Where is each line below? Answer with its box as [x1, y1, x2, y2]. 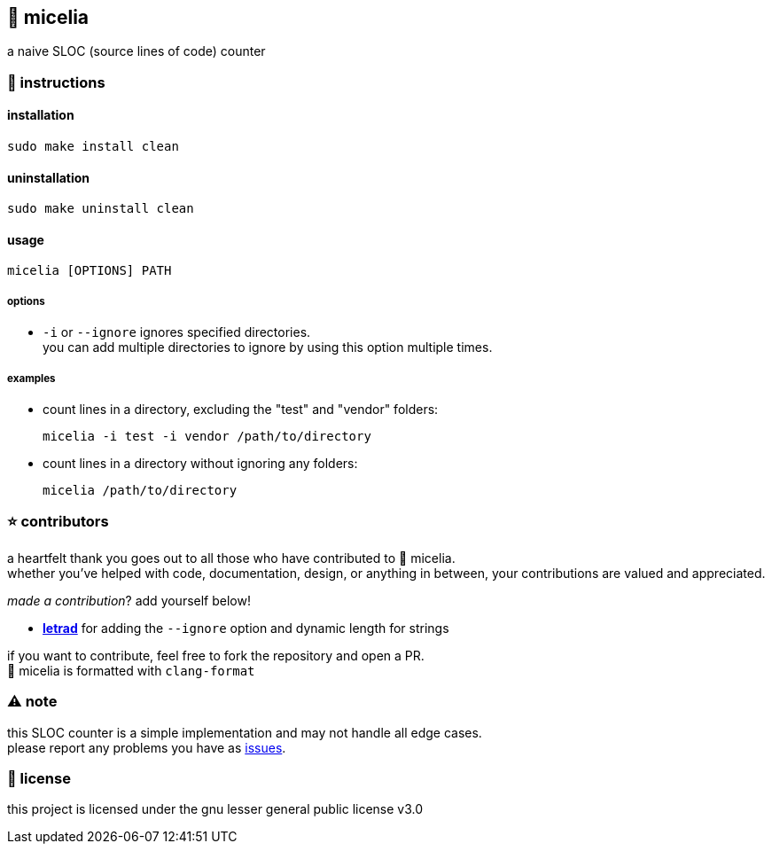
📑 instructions [7, 73, 105, 91]
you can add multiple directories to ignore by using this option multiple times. [43, 340, 493, 355]
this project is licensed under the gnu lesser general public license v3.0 [7, 801, 424, 817]
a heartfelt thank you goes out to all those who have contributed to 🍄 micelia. [7, 550, 456, 566]
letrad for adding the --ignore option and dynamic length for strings [43, 620, 449, 636]
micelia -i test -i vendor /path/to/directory [43, 429, 371, 444]
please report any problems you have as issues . [7, 739, 286, 755]
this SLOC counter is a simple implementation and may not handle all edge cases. [7, 724, 482, 740]
